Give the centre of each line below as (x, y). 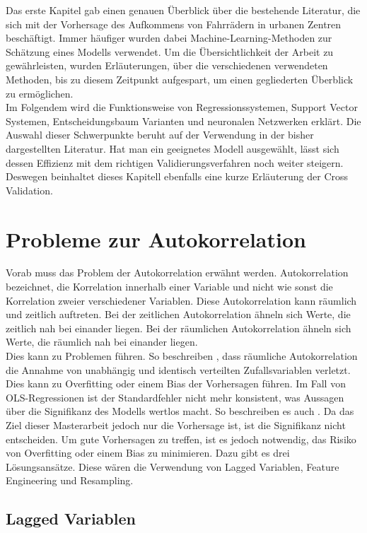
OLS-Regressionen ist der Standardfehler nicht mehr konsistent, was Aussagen (175, 397)
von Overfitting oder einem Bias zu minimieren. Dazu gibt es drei (148, 453)
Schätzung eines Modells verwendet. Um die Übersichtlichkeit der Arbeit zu (170, 51)
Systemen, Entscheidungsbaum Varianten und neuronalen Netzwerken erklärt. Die (183, 121)
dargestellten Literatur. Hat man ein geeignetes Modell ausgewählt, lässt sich (173, 148)
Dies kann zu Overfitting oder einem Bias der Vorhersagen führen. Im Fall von (176, 383)
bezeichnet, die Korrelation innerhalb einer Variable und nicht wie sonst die (169, 287)
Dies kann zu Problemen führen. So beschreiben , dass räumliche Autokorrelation (182, 356)
